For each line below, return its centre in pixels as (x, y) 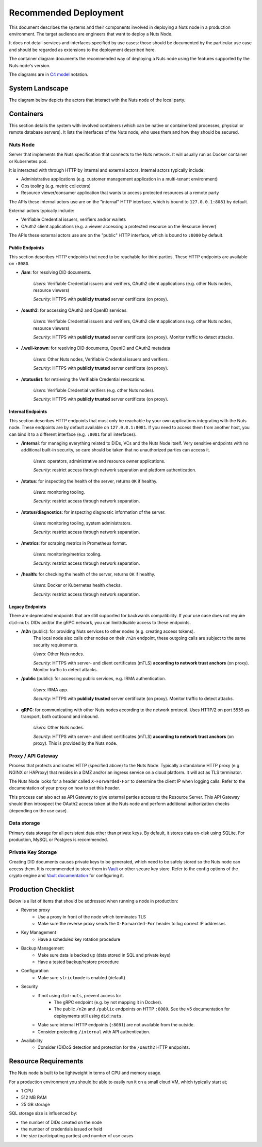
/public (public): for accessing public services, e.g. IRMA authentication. (93, 679)
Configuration (35, 971)
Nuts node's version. (30, 65)
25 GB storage (36, 1104)
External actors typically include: (42, 210)
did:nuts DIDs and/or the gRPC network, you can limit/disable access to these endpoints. (100, 622)
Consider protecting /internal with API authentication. (94, 1032)
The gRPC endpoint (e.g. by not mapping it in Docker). (108, 1002)
